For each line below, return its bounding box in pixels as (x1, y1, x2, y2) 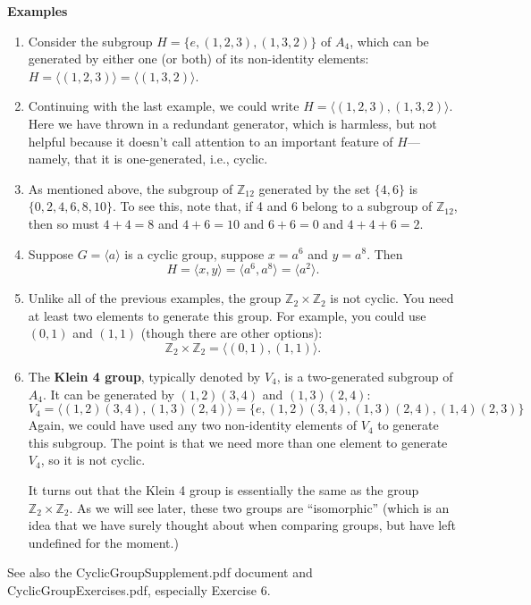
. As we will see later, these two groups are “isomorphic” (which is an (69, 498, 450, 517)
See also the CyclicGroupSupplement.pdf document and (7, 563, 313, 582)
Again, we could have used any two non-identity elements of (28, 416, 358, 434)
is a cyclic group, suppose (124, 244, 265, 263)
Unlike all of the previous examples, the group (28, 289, 282, 307)
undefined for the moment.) (28, 533, 179, 551)
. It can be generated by (42, 384, 175, 403)
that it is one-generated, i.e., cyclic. (74, 149, 268, 168)
